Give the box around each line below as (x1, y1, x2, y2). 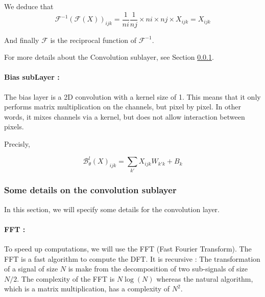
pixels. (4, 121, 24, 132)
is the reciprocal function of (50, 34, 137, 45)
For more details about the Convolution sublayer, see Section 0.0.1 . (4, 52, 214, 62)
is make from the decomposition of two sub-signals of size (68, 263, 248, 274)
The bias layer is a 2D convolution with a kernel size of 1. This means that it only (4, 91, 261, 102)
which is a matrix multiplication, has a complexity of (4, 283, 170, 294)
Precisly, (4, 139, 30, 149)
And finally (4, 34, 39, 45)
